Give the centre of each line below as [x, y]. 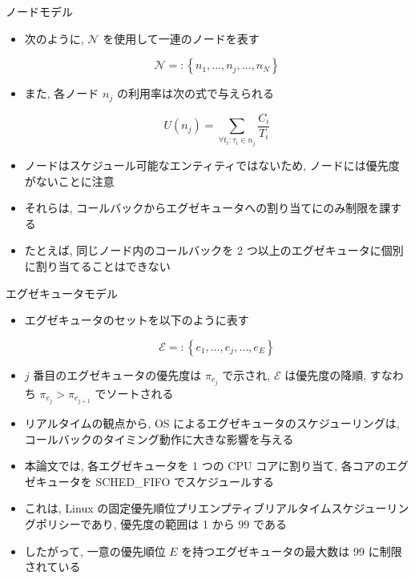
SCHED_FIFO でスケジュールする [185, 481]
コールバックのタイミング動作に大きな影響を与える [159, 438]
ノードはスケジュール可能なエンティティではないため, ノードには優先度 [212, 165]
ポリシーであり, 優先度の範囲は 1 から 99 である [161, 523]
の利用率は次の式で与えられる [195, 93]
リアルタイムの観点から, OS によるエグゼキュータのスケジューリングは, [212, 423]
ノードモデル [39, 11]
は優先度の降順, [326, 374]
